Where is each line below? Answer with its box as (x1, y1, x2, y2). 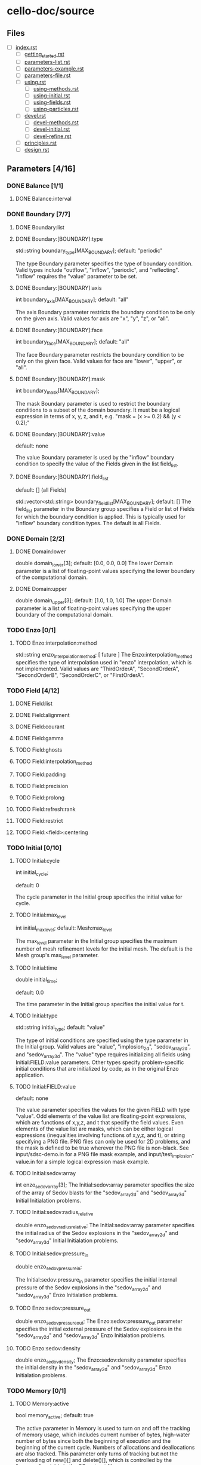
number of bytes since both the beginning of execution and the (15, 1438, 171, 1445)
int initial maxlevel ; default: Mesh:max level (15, 924, 113, 933)
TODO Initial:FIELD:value (15, 1083, 76, 1090)
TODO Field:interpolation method (15, 758, 92, 767)
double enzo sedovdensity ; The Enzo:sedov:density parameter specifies (15, 1356, 187, 1365)
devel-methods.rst (33, 119, 79, 126)
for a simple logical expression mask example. (36, 1158, 150, 1166)
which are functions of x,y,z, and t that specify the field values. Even (15, 1118, 184, 1126)
